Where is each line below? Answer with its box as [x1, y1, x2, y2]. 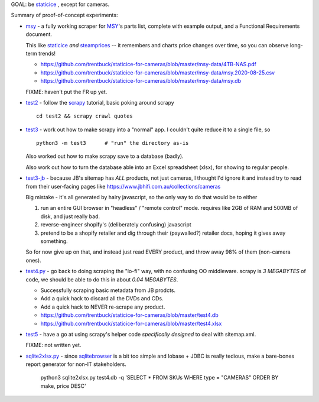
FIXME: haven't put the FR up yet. [25, 88, 108, 95]
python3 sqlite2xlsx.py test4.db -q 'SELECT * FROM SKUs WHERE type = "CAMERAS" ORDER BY [40, 374, 279, 381]
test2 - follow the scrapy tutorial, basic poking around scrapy [25, 99, 174, 106]
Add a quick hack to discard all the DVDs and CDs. [40, 295, 164, 302]
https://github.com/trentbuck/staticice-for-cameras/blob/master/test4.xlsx [40, 320, 222, 327]
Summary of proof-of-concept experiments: [11, 12, 118, 19]
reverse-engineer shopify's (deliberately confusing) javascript [40, 221, 191, 228]
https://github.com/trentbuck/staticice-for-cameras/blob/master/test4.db [40, 312, 219, 319]
